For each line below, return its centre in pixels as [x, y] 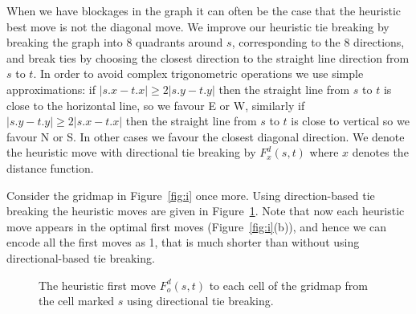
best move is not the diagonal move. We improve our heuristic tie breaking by [198, 26]
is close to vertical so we [350, 121]
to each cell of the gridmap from [288, 285]
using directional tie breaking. [200, 301]
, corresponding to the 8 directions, [318, 42]
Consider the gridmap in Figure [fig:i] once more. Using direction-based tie [191, 195]
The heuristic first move [98, 285]
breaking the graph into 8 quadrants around [115, 42]
